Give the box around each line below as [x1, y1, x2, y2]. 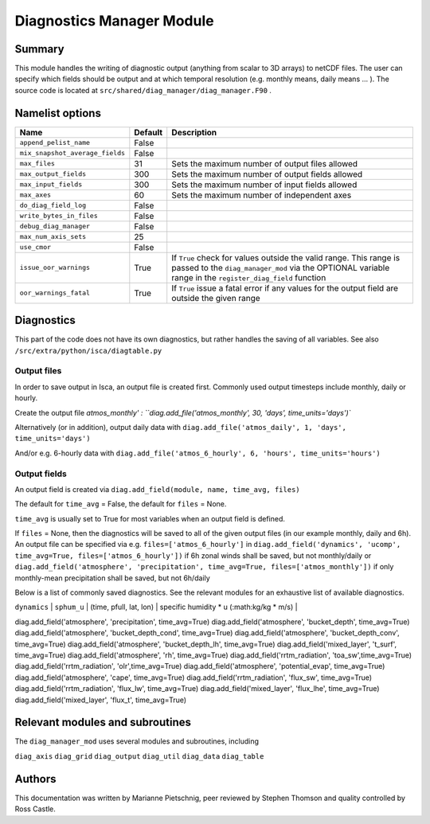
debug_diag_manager [19, 222, 91, 231]
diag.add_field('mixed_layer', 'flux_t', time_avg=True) [14, 695, 187, 705]
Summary [14, 42, 64, 56]
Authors [14, 772, 57, 786]
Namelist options [14, 106, 101, 119]
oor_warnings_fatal [19, 289, 91, 298]
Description [171, 127, 217, 138]
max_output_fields [19, 170, 87, 178]
